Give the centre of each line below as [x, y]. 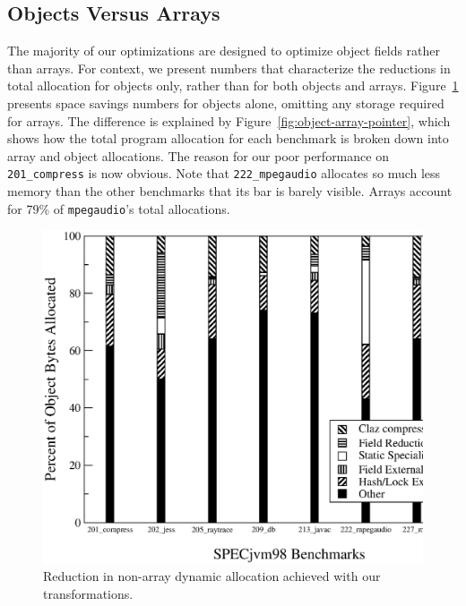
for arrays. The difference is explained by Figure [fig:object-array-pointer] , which [229, 120]
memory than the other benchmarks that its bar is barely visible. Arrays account [230, 191]
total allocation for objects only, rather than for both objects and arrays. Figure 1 [233, 85]
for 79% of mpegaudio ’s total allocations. [119, 208]
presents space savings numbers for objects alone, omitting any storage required [226, 102]
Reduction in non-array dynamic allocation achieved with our [212, 576]
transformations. [88, 593]
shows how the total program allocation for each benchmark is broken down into [228, 138]
